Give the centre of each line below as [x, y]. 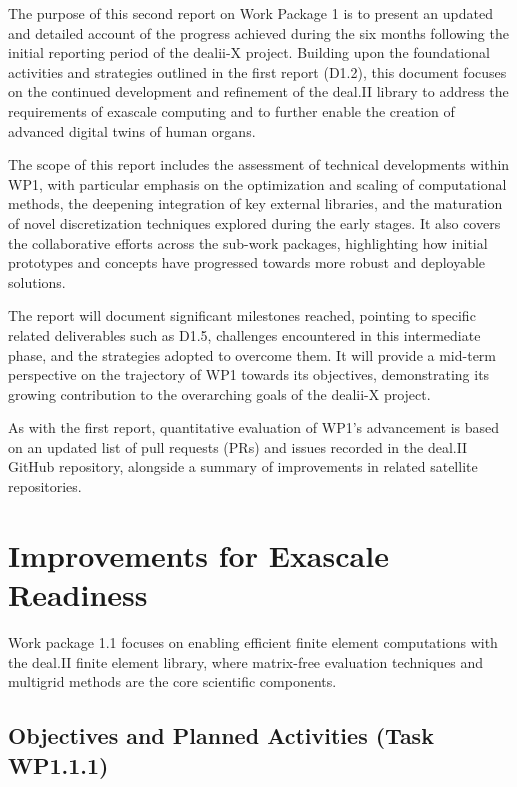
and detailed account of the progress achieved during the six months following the [258, 32]
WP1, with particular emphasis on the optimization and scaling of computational [257, 183]
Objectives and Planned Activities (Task [221, 735]
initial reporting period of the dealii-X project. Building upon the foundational [249, 52]
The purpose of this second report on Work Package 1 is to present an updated [250, 13]
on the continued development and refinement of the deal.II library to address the [258, 91]
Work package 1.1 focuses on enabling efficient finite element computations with [253, 641]
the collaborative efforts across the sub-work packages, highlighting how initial [248, 242]
